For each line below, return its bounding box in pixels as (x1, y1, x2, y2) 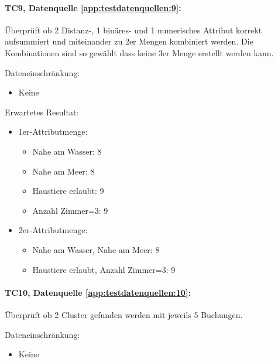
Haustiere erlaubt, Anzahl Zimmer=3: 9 (32, 263, 176, 275)
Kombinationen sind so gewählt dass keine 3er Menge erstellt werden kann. (5, 46, 274, 59)
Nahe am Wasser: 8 (32, 145, 102, 157)
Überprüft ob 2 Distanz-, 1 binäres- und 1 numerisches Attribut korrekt (5, 23, 262, 36)
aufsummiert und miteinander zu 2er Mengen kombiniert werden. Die (5, 35, 253, 47)
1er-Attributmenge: (18, 125, 88, 138)
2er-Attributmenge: (18, 224, 88, 236)
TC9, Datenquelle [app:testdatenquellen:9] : (5, 1, 181, 13)
